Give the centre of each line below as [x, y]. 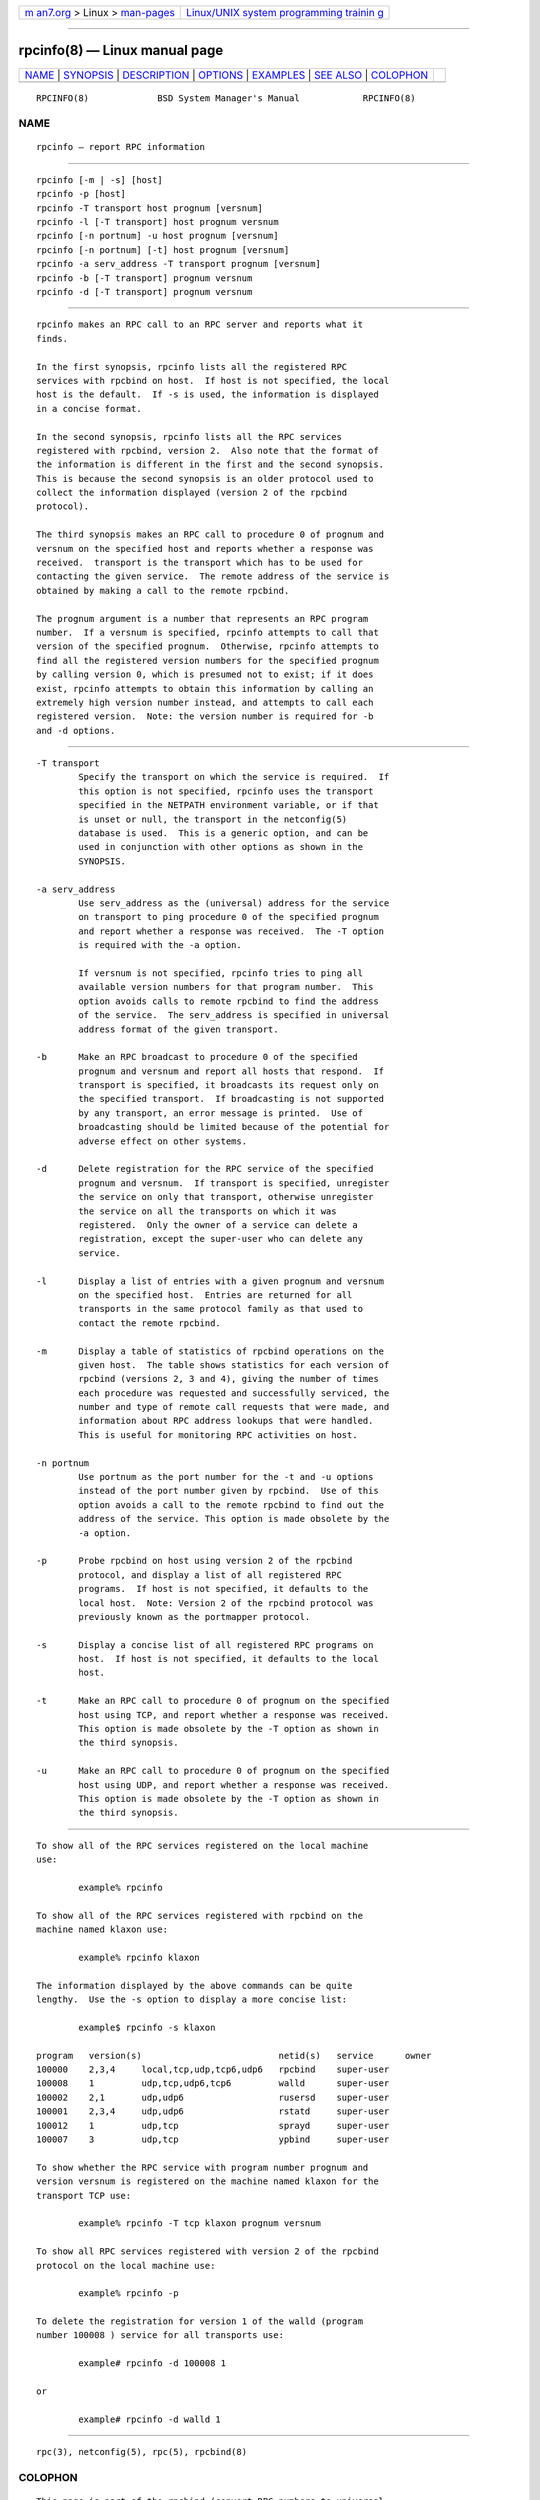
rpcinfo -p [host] [81, 194]
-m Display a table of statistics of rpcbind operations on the [210, 1351]
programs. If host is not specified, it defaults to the [223, 1589]
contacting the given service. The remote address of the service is [213, 576]
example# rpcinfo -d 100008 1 [152, 2363]
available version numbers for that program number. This [226, 987]
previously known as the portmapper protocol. [194, 1616]
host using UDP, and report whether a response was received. [234, 1784]
